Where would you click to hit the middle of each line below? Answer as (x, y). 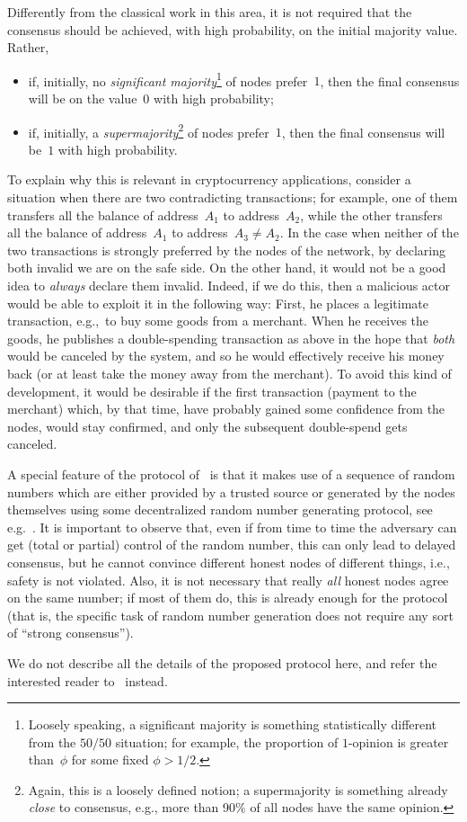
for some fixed (110, 759)
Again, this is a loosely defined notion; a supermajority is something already (238, 789)
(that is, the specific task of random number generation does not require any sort (230, 615)
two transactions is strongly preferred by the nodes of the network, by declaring (226, 250)
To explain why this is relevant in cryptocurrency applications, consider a (209, 179)
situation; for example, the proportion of (227, 742)
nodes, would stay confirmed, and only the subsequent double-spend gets (207, 426)
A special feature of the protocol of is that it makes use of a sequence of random (231, 474)
